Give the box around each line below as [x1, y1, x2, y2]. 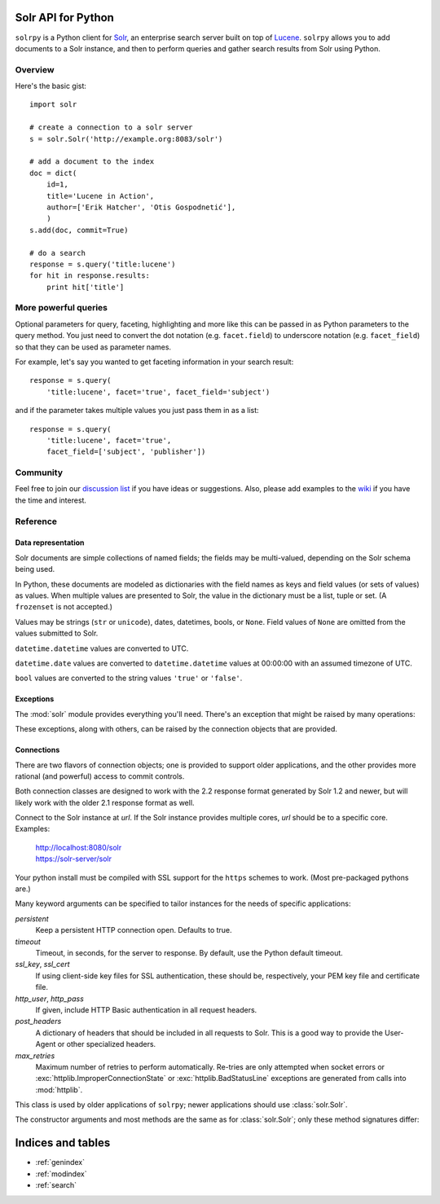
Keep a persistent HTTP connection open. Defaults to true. [35, 925, 232, 935]
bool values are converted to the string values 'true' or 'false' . [15, 673, 243, 683]
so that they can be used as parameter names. [15, 342, 171, 352]
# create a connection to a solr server [29, 123, 193, 132]
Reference [15, 516, 57, 527]
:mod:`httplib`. [35, 1084, 83, 1095]
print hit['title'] [46, 282, 125, 292]
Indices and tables [15, 1136, 111, 1150]
